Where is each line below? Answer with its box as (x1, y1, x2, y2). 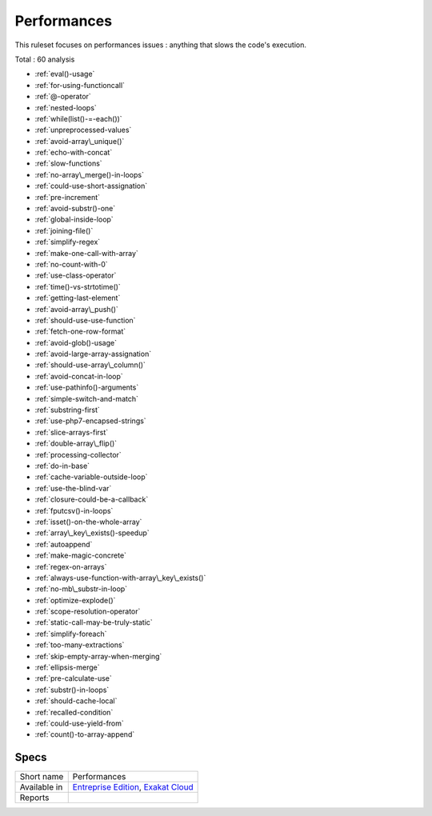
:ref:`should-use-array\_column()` (34, 360, 146, 370)
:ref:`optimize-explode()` (34, 595, 116, 605)
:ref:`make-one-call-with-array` (34, 248, 139, 258)
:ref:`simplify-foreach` (34, 629, 107, 638)
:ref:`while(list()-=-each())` (34, 114, 123, 123)
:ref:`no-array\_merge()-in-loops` (34, 170, 144, 179)
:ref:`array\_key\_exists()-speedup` (34, 528, 150, 538)
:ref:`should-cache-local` (34, 696, 118, 706)
